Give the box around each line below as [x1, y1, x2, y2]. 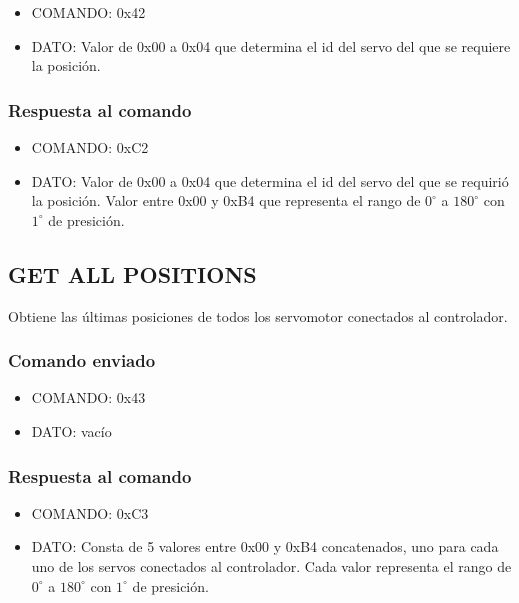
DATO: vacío [31, 420, 112, 441]
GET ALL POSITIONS [8, 258, 257, 289]
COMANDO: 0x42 [31, 2, 146, 22]
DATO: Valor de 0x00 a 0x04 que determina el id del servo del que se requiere [31, 35, 511, 56]
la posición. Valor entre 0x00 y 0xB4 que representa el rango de [31, 190, 421, 211]
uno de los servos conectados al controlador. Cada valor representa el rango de [31, 555, 512, 576]
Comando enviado [8, 348, 156, 373]
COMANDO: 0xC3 [31, 502, 149, 523]
